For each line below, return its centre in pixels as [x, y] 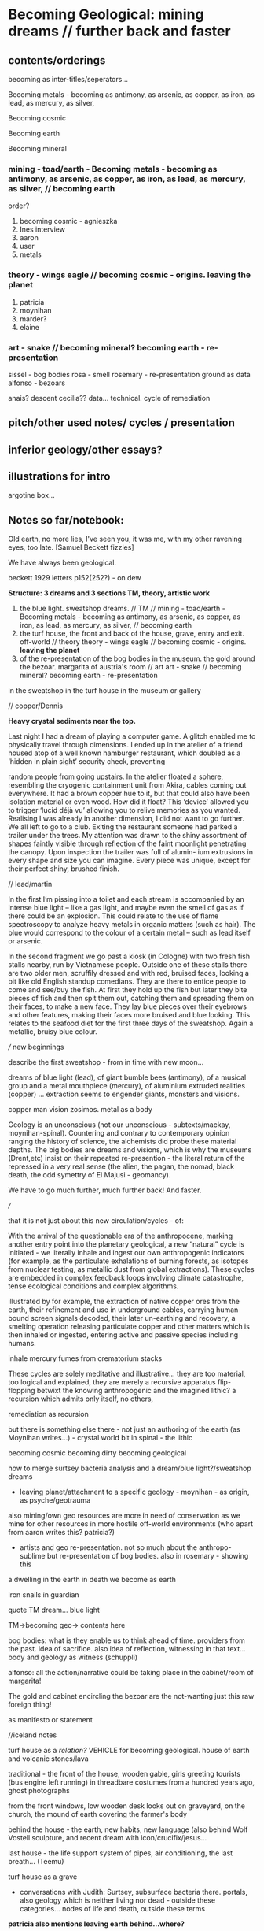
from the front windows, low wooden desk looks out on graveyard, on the [127, 1806]
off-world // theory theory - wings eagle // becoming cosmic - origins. [133, 642]
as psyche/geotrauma [55, 1500]
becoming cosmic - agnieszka [68, 221]
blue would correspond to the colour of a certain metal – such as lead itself [130, 933]
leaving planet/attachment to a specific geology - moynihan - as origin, [134, 1492]
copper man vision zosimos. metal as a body [81, 1110]
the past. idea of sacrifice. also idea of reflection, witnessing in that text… [127, 1649]
